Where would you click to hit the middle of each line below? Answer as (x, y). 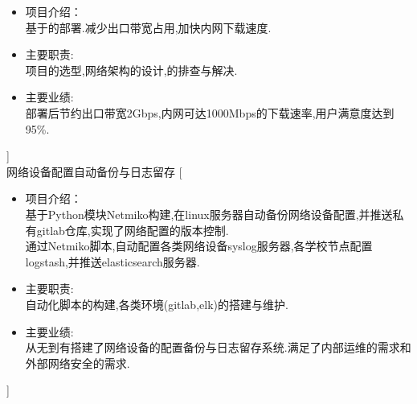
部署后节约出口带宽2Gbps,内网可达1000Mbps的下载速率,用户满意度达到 (210, 112)
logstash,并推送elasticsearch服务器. (112, 261)
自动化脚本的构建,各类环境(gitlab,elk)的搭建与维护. (157, 304)
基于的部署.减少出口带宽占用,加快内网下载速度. (148, 27)
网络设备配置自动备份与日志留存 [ (94, 171)
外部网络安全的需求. (78, 363)
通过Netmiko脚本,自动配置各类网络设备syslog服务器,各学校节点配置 (199, 246)
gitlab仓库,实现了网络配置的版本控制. (133, 230)
